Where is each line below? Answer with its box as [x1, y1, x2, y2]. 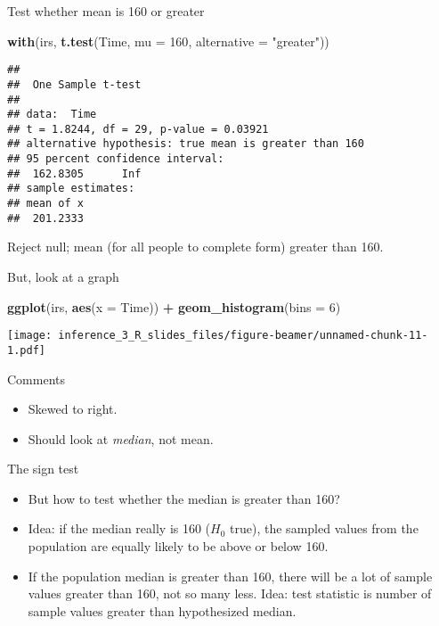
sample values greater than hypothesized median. [28, 601, 297, 620]
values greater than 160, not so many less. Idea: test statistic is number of [28, 584, 432, 603]
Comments [7, 369, 66, 388]
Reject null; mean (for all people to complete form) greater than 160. [7, 237, 384, 256]
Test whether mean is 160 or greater [7, 2, 205, 20]
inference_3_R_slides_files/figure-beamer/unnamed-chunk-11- [58, 329, 428, 342]
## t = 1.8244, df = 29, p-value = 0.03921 [7, 122, 269, 136]
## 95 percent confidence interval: [7, 152, 224, 166]
